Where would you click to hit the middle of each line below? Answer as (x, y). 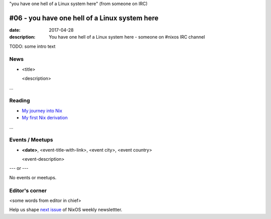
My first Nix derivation (45, 118)
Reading (20, 100)
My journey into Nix (42, 111)
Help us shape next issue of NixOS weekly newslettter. (66, 210)
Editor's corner (28, 190)
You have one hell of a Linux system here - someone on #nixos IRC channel (127, 37)
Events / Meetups (31, 140)
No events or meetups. (33, 177)
